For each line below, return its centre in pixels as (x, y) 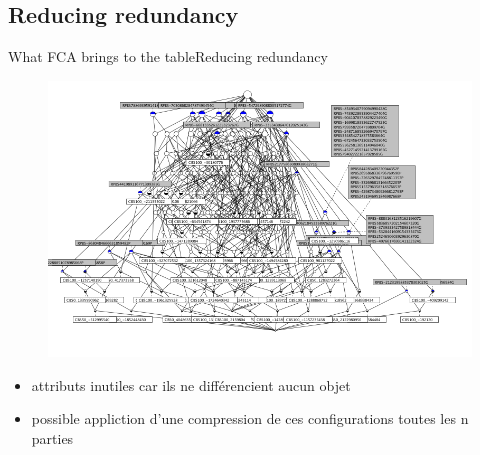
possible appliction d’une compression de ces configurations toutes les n (250, 418)
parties (52, 437)
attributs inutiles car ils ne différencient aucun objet (191, 384)
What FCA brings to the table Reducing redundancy (168, 56)
